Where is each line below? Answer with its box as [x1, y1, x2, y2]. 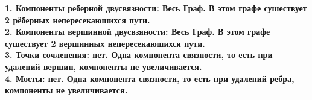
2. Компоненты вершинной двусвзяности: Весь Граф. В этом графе [5, 25, 270, 38]
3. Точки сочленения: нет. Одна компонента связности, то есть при [5, 49, 273, 61]
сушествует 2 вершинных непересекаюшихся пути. [5, 37, 205, 49]
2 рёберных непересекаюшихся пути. [5, 13, 150, 26]
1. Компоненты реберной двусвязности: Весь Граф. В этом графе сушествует [5, 2, 307, 14]
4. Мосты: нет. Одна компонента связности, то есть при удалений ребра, [5, 72, 294, 84]
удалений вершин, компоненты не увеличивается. [5, 60, 202, 72]
